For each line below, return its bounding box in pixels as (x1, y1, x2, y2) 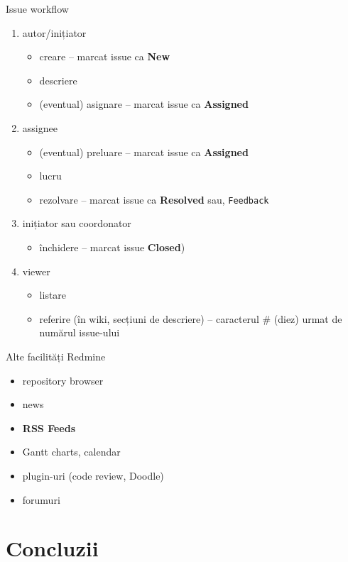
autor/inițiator (22, 25, 87, 40)
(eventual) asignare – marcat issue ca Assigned (39, 97, 249, 111)
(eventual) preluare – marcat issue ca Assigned (39, 144, 249, 159)
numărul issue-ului (39, 325, 120, 340)
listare (39, 287, 67, 302)
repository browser (22, 373, 104, 387)
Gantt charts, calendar (22, 444, 121, 459)
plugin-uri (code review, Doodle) (22, 468, 164, 483)
